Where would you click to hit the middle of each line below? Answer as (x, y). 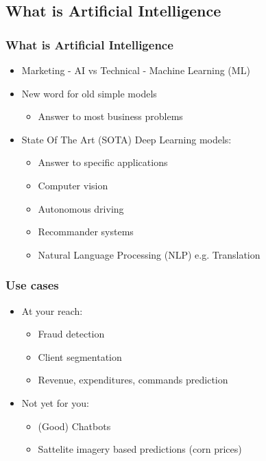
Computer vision (73, 185)
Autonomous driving (81, 208)
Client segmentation (80, 356)
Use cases (32, 285)
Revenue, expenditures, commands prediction (133, 380)
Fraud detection (71, 334)
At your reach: (52, 310)
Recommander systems (86, 232)
